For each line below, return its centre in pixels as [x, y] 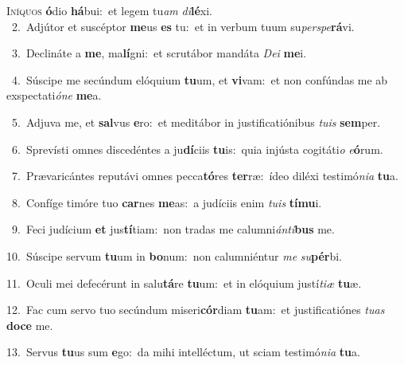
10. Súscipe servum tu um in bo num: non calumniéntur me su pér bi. [175, 255]
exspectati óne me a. [54, 95]
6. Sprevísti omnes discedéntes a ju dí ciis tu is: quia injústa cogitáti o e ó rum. [197, 149]
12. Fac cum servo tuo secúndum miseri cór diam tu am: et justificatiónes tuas [196, 310]
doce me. [30, 325]
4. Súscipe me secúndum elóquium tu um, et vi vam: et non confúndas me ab [200, 79]
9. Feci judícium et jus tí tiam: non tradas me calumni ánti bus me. [173, 229]
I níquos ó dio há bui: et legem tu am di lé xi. [109, 10]
